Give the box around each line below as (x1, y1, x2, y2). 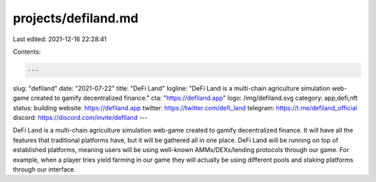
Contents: (13, 47, 41, 56)
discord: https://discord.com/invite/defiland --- (13, 114, 148, 122)
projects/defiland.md (13, 10, 139, 26)
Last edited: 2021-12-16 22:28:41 (13, 35, 107, 43)
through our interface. (13, 165, 77, 174)
